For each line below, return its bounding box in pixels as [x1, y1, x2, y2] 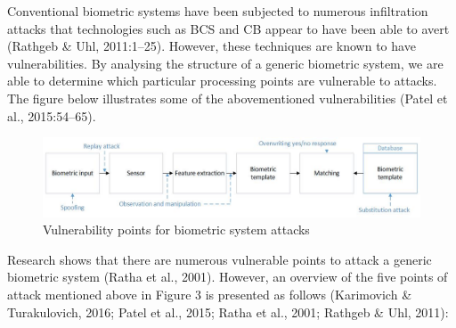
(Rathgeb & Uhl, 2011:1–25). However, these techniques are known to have [7, 37, 416, 55]
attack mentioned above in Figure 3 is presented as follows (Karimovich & [7, 284, 412, 303]
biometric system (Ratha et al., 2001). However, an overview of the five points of [7, 267, 448, 286]
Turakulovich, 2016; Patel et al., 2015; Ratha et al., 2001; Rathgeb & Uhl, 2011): [7, 302, 449, 321]
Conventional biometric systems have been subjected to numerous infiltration [7, 2, 428, 20]
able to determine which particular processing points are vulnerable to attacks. [7, 71, 437, 90]
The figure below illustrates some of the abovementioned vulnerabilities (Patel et [7, 88, 448, 107]
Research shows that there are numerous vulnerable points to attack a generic [7, 250, 432, 268]
